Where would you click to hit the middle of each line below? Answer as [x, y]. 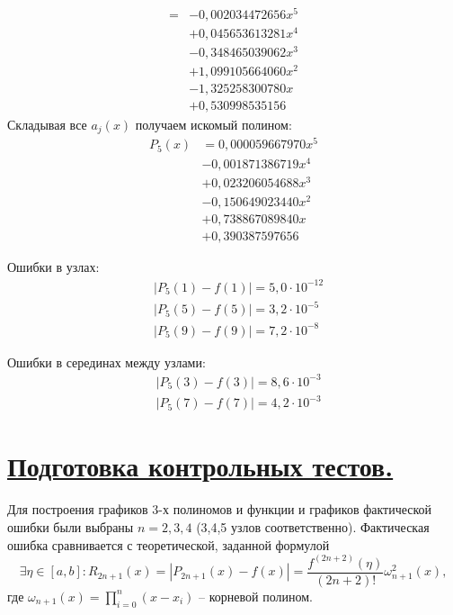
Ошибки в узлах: [53, 267]
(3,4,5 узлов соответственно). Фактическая [313, 527]
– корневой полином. [256, 596]
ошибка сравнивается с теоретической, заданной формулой [169, 544]
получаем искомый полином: [213, 124]
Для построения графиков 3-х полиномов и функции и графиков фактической [220, 509]
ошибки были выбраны [71, 527]
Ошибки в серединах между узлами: [107, 362]
